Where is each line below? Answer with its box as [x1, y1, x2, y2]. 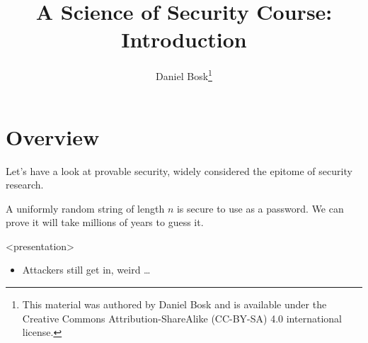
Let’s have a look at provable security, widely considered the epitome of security [6, 163, 352, 178]
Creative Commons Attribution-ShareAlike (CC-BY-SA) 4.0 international [22, 310, 342, 325]
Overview [6, 122, 100, 151]
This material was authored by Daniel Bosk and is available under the [22, 297, 327, 312]
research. [6, 177, 44, 192]
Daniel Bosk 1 [156, 67, 212, 83]
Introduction [121, 25, 247, 54]
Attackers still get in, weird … [22, 262, 151, 277]
